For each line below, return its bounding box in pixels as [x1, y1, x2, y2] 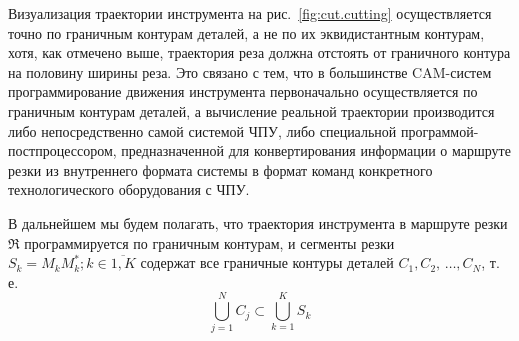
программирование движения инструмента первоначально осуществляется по [8, 81, 478, 102]
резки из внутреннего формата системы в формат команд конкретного [8, 159, 433, 180]
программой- [400, 120, 479, 141]
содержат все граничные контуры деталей [140, 252, 394, 273]
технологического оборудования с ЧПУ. [8, 179, 250, 200]
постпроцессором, [8, 140, 117, 161]
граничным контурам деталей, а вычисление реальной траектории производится [8, 100, 495, 121]
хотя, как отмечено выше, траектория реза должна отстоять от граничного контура [8, 42, 511, 63]
